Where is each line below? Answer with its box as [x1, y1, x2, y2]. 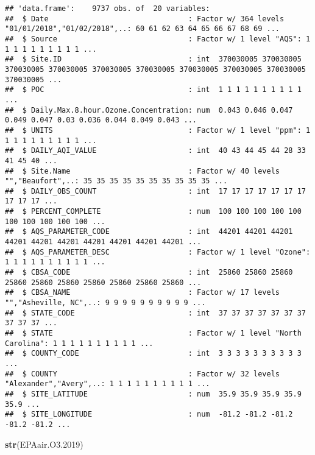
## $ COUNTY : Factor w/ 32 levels [5, 369, 280, 378]
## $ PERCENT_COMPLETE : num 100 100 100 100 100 [5, 207, 302, 216]
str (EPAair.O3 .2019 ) [5, 437, 83, 450]
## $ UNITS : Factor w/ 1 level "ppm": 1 [5, 125, 311, 135]
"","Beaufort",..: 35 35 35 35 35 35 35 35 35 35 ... [5, 177, 228, 186]
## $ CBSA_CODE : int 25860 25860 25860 [5, 268, 293, 277]
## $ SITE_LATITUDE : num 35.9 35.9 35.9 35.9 [5, 389, 302, 398]
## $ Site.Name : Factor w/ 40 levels [5, 166, 280, 175]
